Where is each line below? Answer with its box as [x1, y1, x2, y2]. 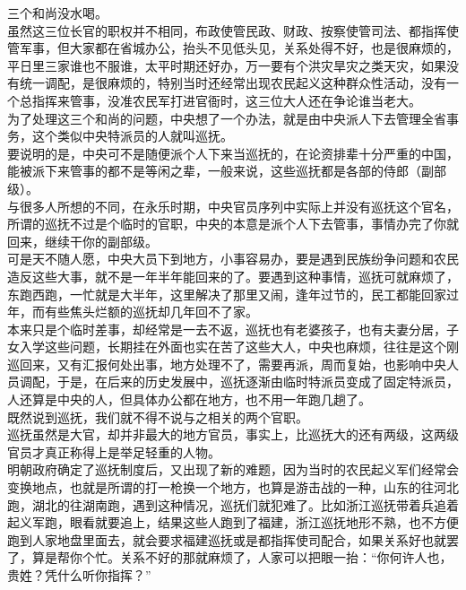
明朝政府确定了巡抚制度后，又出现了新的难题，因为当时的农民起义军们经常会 [7, 460, 459, 479]
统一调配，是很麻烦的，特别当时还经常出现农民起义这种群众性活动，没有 [19, 74, 446, 92]
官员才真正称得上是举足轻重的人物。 [7, 442, 220, 461]
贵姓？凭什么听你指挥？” [7, 566, 151, 584]
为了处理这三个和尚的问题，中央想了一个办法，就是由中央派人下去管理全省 [7, 108, 446, 127]
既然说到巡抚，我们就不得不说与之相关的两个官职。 [7, 407, 308, 426]
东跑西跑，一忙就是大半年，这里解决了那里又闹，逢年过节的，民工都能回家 [7, 284, 446, 303]
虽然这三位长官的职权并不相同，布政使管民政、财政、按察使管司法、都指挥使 [7, 21, 459, 39]
